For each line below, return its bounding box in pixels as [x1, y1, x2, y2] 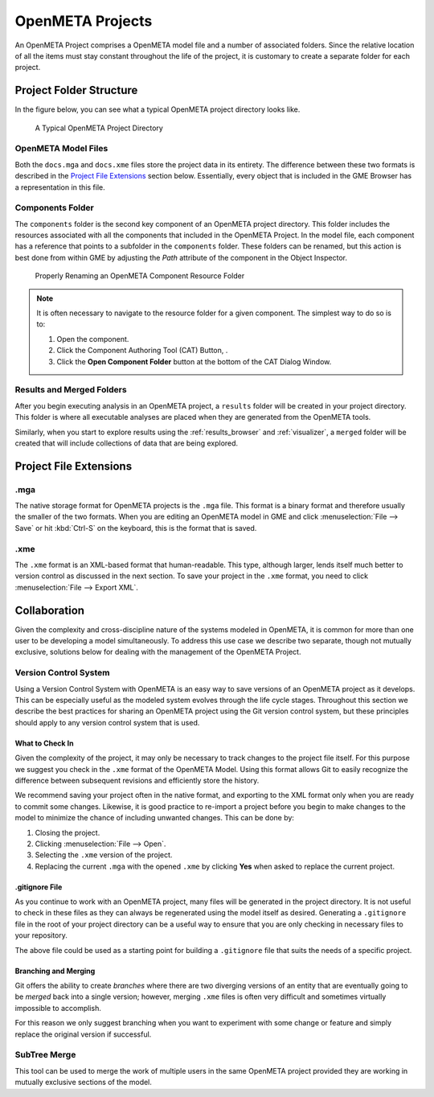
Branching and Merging [14, 966, 96, 976]
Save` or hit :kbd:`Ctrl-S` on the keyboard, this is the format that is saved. [14, 523, 257, 532]
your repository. [14, 931, 68, 940]
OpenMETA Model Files [14, 143, 108, 154]
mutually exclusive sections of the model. [14, 1078, 153, 1087]
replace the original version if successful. [14, 1029, 152, 1039]
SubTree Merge [14, 1050, 76, 1061]
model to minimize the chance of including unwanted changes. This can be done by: [14, 813, 295, 823]
